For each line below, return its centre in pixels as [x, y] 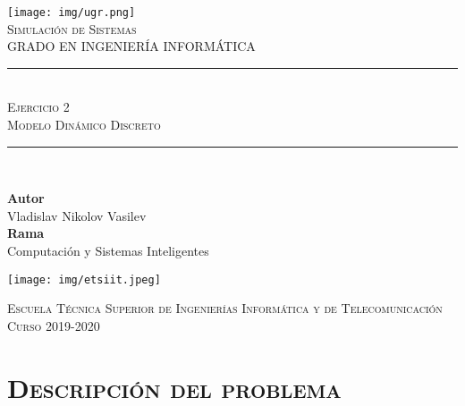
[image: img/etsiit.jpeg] [84, 279]
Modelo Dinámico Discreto [84, 125]
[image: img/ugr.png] [72, 13]
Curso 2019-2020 [54, 325]
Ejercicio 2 [38, 107]
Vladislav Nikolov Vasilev [77, 215]
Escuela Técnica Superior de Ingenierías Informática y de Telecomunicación [225, 308]
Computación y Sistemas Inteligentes [108, 250]
